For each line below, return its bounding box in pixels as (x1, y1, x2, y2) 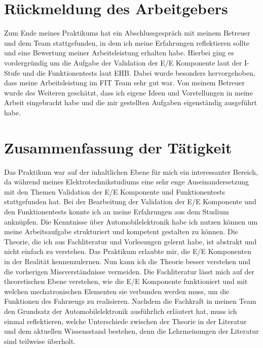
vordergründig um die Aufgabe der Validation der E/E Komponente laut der (4, 57, 242, 68)
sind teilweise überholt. (4, 335, 76, 346)
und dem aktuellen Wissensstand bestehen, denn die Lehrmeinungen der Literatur (4, 326, 259, 336)
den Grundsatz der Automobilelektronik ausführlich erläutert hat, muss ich (4, 305, 237, 316)
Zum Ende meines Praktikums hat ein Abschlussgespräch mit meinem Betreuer (4, 27, 250, 38)
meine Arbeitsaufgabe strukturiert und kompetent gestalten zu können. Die (4, 226, 238, 237)
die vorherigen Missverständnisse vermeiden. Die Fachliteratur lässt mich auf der (4, 266, 254, 276)
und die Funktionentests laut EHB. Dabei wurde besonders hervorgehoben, (22, 67, 255, 78)
